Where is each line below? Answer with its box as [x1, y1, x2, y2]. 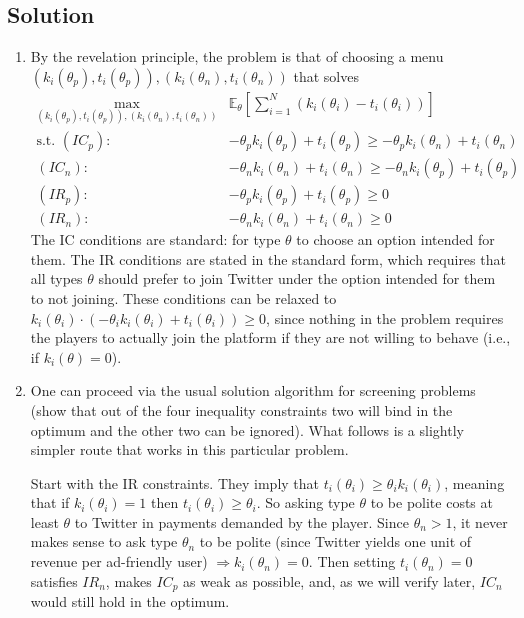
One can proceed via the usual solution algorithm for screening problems [30, 380, 476, 401]
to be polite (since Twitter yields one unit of [199, 531, 472, 552]
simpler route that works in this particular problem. [30, 439, 349, 460]
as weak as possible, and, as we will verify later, [183, 570, 476, 591]
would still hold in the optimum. [30, 591, 230, 612]
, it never [452, 511, 508, 532]
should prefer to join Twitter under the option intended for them [98, 268, 496, 289]
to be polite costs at [370, 492, 493, 513]
